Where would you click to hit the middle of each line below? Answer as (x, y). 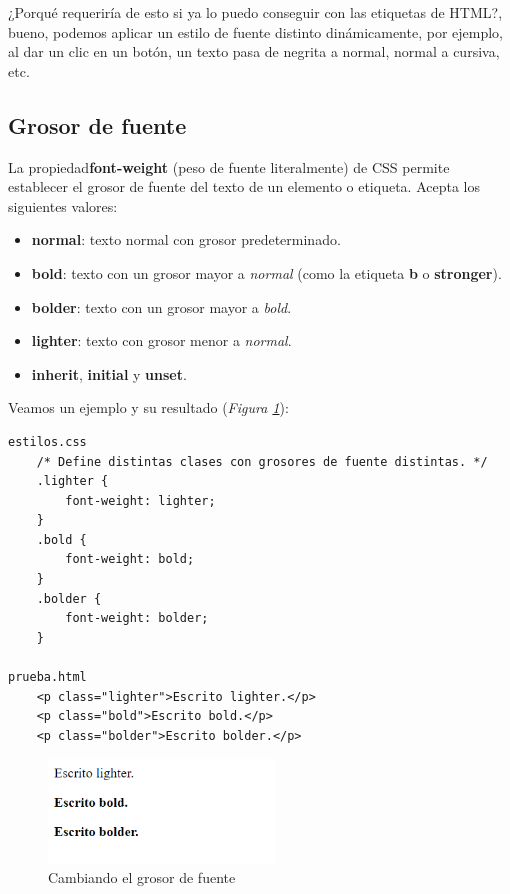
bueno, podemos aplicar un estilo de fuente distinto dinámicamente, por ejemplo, (255, 31)
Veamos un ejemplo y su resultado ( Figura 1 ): (148, 407)
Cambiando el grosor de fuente (142, 877)
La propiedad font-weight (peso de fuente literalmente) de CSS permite (229, 166)
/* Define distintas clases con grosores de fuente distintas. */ (262, 461)
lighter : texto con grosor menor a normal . (161, 340)
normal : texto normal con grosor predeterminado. (186, 239)
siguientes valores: (63, 205)
